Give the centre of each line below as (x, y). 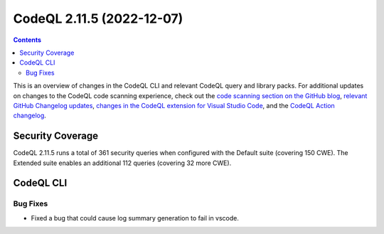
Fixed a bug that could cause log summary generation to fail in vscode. (135, 218)
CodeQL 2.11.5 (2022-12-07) (98, 18)
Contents (27, 40)
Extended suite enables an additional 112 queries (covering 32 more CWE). (122, 163)
